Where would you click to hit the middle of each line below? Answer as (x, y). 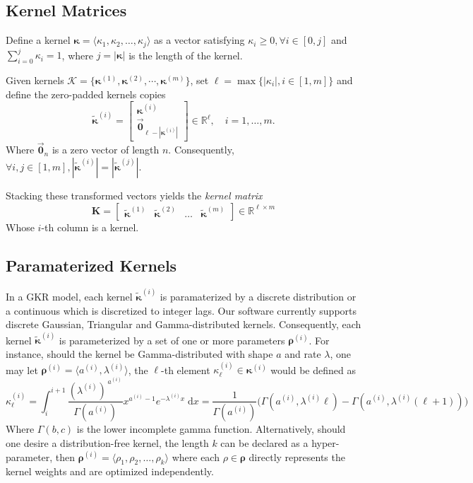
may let (22, 369)
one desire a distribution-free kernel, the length (107, 443)
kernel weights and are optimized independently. (110, 471)
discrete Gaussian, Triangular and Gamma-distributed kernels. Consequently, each (184, 324)
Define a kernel (38, 40)
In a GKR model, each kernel (69, 296)
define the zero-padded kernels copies (86, 94)
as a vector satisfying (199, 40)
